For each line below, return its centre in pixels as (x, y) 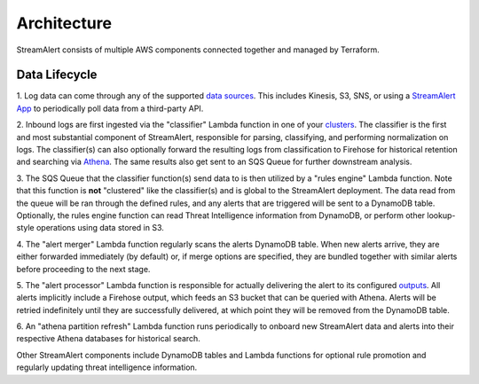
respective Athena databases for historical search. (109, 339)
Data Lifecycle (57, 75)
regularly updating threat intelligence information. (107, 367)
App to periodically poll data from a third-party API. (110, 108)
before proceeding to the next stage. (83, 269)
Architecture (64, 23)
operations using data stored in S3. (100, 228)
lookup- (441, 215)
